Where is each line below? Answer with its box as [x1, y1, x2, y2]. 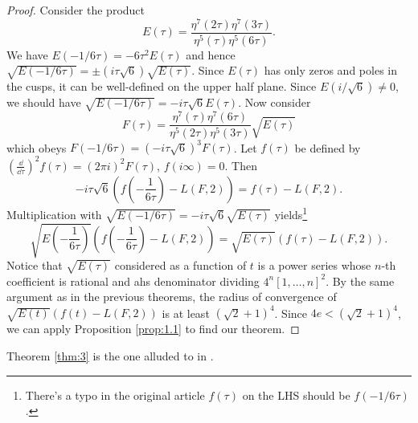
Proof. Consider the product [6, 2, 145, 18]
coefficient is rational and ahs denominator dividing [6, 272, 260, 289]
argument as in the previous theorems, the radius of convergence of [6, 288, 337, 305]
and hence [186, 46, 236, 63]
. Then [224, 157, 257, 173]
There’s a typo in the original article [25, 386, 205, 403]
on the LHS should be [242, 386, 350, 403]
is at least [162, 304, 210, 321]
